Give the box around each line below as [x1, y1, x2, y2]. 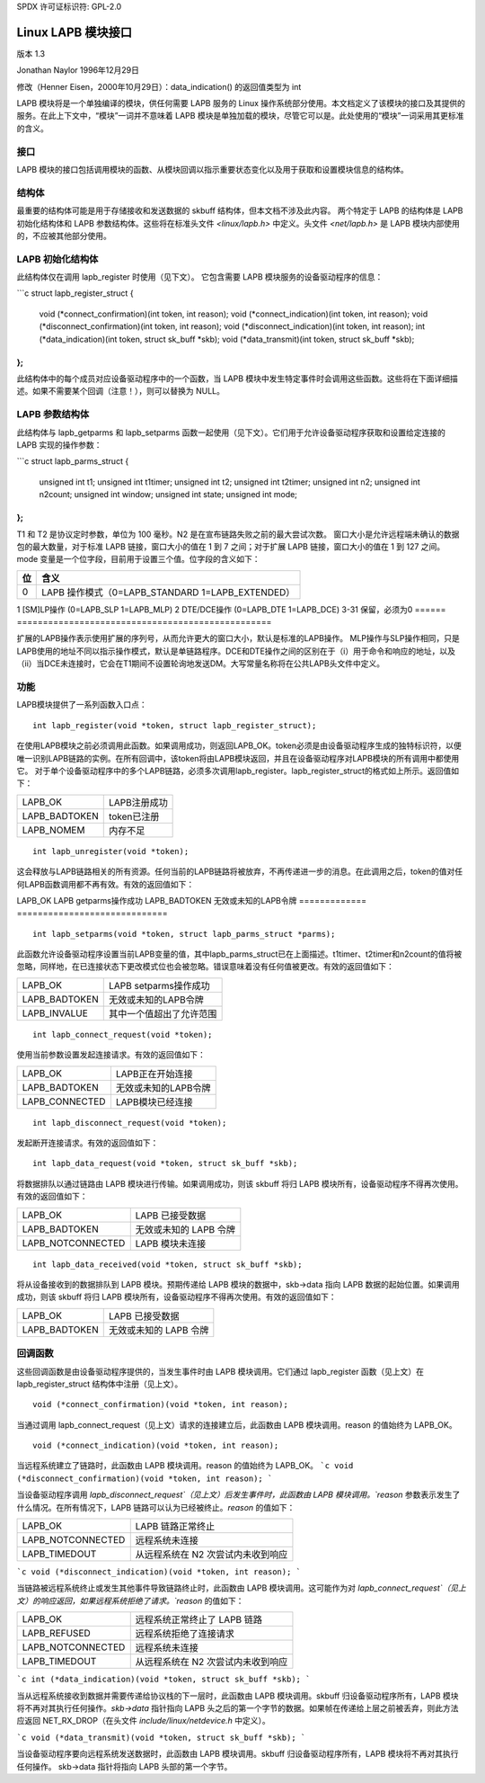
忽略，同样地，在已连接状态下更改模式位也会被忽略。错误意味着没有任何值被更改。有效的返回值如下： [16, 961, 394, 972]
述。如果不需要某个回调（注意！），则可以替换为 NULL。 [16, 386, 225, 397]
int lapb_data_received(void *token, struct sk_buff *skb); [32, 1259, 303, 1270]
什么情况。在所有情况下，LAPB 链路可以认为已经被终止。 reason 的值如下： [16, 1502, 295, 1512]
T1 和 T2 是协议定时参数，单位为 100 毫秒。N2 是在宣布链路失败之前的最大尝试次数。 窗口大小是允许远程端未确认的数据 [16, 529, 460, 539]
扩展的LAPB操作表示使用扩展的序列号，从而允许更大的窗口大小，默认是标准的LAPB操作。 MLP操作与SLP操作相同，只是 [16, 633, 460, 644]
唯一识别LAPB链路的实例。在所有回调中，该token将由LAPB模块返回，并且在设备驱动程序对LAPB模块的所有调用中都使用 [16, 753, 460, 763]
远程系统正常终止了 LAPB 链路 [135, 1614, 263, 1627]
